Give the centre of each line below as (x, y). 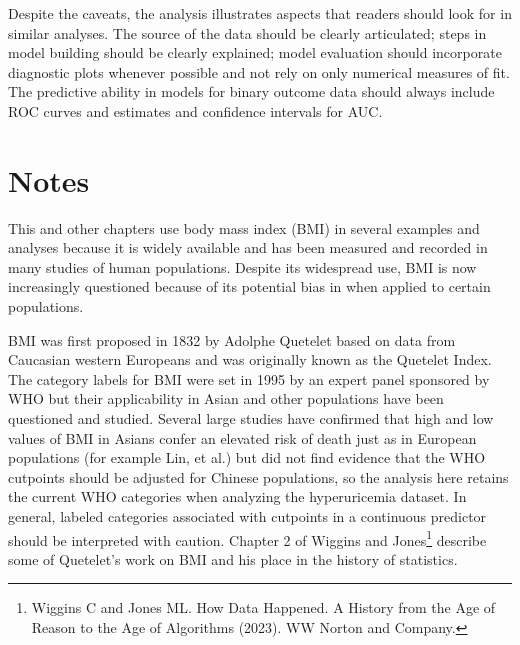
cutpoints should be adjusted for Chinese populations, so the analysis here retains (258, 476)
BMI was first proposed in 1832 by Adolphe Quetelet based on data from (232, 339)
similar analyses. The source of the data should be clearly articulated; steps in (247, 32)
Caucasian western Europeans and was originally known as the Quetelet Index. (250, 359)
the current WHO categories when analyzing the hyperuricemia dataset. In (237, 496)
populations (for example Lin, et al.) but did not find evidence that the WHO (247, 457)
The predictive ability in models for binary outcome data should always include (251, 91)
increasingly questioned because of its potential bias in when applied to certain (249, 286)
